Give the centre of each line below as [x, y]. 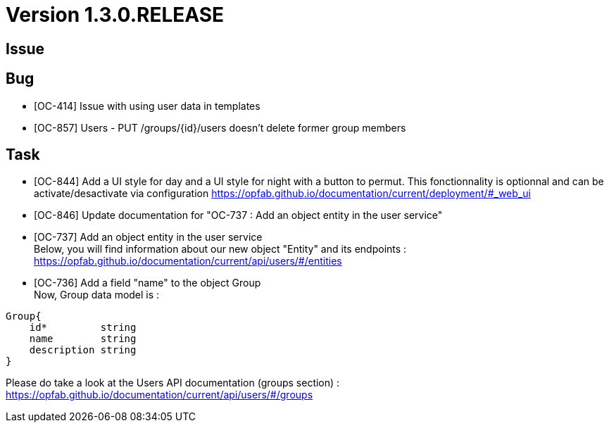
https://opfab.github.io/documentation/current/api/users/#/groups [159, 395]
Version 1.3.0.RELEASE [115, 15]
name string [83, 339]
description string [83, 350]
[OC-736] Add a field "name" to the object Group [147, 283]
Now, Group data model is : [97, 295]
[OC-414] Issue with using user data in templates [147, 106]
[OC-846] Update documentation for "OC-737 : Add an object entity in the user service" [238, 215]
